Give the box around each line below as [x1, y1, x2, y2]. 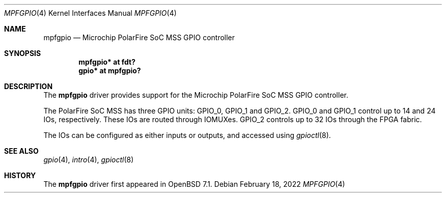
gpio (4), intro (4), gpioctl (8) [43, 155, 134, 164]
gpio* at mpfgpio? [78, 66, 141, 75]
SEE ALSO [4, 147, 39, 155]
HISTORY [4, 171, 36, 180]
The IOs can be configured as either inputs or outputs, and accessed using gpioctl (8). [43, 131, 331, 139]
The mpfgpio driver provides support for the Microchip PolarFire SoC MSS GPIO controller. [43, 91, 348, 99]
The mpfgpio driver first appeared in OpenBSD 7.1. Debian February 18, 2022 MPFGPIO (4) [43, 180, 345, 188]
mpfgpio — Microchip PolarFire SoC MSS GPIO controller [43, 33, 235, 42]
